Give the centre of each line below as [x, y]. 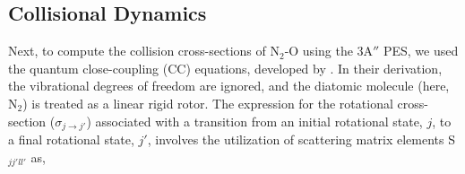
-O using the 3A [329, 51]
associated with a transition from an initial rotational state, [259, 121]
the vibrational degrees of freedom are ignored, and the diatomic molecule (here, [229, 86]
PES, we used [421, 51]
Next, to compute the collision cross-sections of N [144, 51]
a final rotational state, [71, 139]
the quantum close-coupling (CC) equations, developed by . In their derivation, [225, 68]
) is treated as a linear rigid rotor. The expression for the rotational [208, 103]
